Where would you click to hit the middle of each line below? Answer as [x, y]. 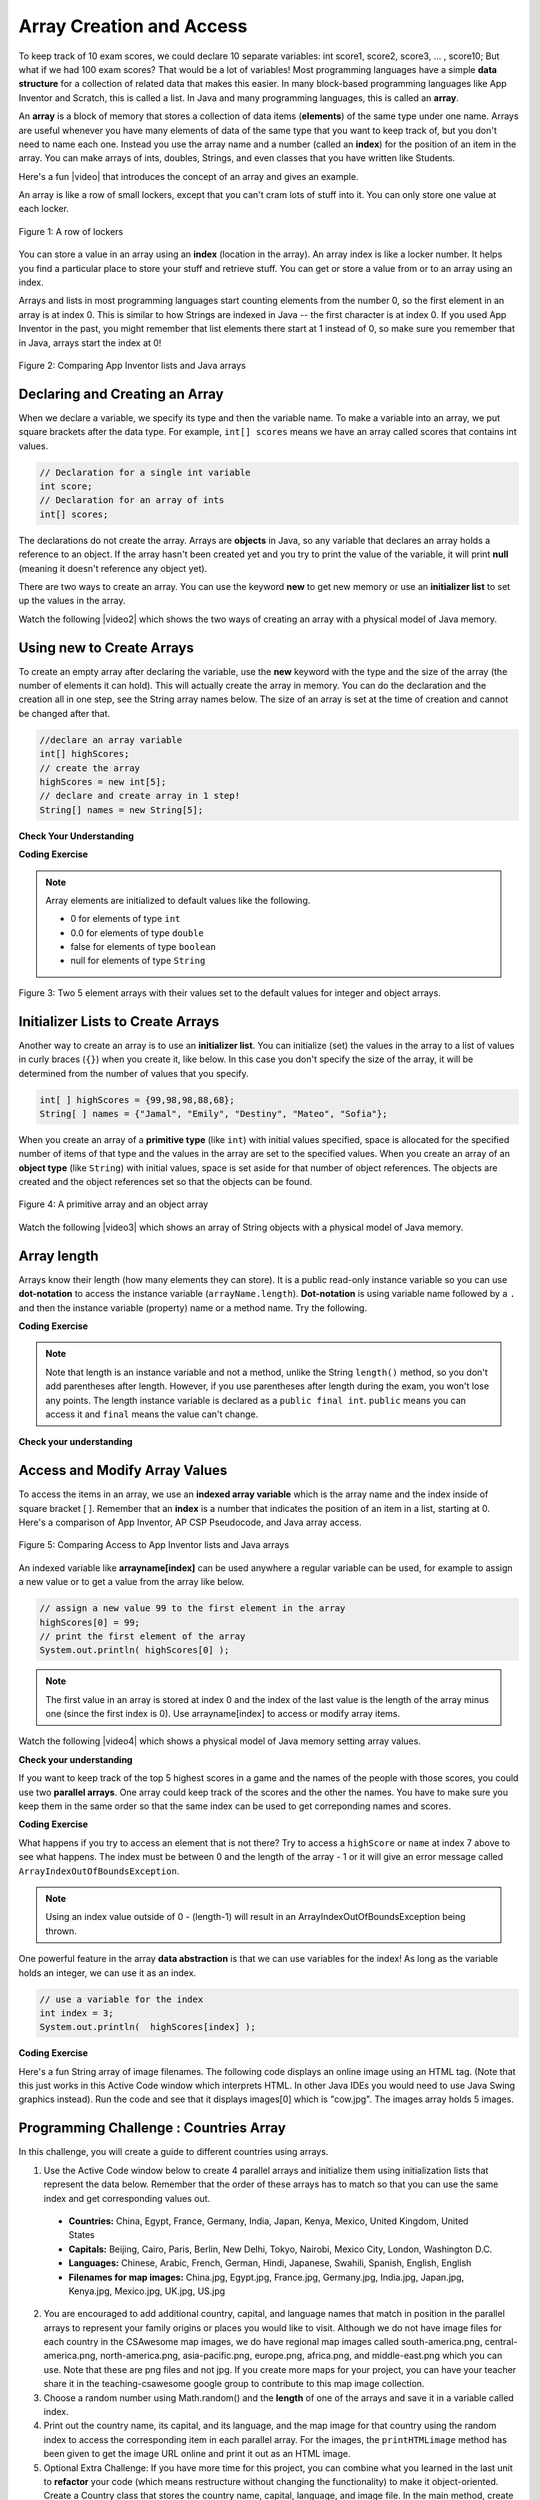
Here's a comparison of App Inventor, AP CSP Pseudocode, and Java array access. [190, 1522]
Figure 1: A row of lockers [71, 231]
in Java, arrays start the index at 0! [90, 342]
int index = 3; [76, 2013]
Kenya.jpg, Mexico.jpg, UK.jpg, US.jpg [147, 2291]
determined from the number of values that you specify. [133, 1073]
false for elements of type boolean [143, 947]
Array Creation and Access [133, 26]
